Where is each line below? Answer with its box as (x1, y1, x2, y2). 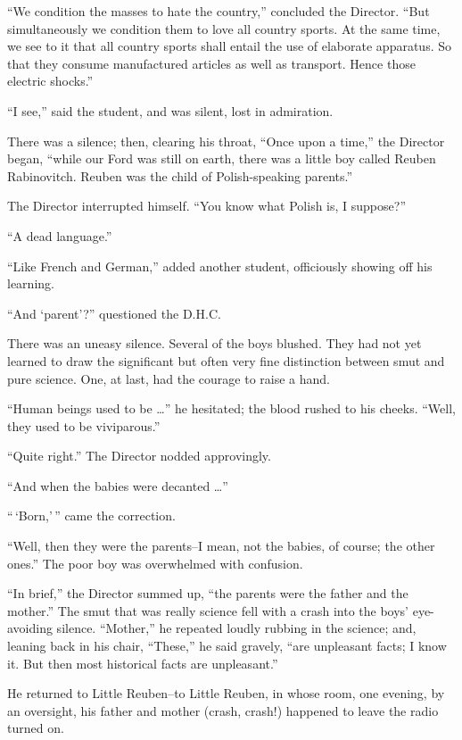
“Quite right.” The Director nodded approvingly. (7, 446, 271, 465)
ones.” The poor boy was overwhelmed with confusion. (7, 553, 303, 572)
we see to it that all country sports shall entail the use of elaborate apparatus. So (7, 37, 451, 55)
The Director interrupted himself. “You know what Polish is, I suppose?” (7, 196, 406, 215)
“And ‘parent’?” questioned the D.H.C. (7, 303, 221, 322)
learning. (7, 274, 54, 293)
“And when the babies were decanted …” (7, 476, 228, 495)
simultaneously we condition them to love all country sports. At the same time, (7, 19, 441, 37)
